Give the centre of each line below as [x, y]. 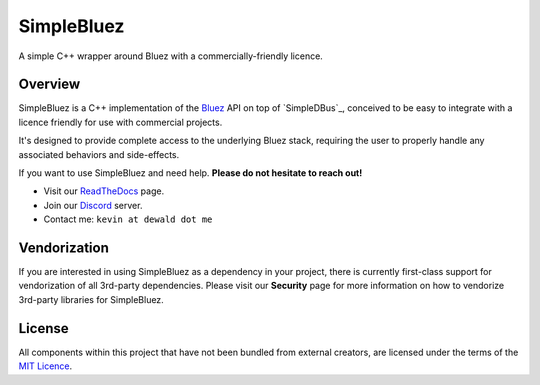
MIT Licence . [45, 366]
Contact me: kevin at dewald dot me [128, 219]
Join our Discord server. [93, 205]
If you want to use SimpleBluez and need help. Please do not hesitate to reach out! [190, 173]
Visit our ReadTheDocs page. [104, 191]
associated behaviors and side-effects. [99, 154]
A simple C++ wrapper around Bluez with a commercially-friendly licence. [171, 56]
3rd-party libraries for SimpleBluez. [91, 299]
